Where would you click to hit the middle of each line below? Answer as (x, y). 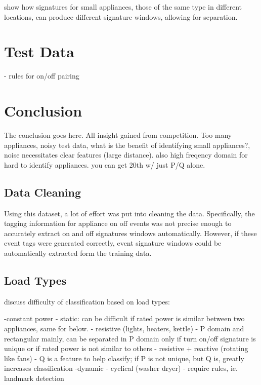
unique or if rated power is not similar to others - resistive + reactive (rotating (126, 348)
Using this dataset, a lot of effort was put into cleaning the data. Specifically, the (129, 213)
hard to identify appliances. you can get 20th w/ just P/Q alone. (105, 164)
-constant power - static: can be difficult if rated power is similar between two (124, 318)
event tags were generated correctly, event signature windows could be (113, 243)
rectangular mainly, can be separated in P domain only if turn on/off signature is (130, 338)
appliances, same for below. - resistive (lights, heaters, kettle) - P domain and (124, 328)
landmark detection (34, 378)
